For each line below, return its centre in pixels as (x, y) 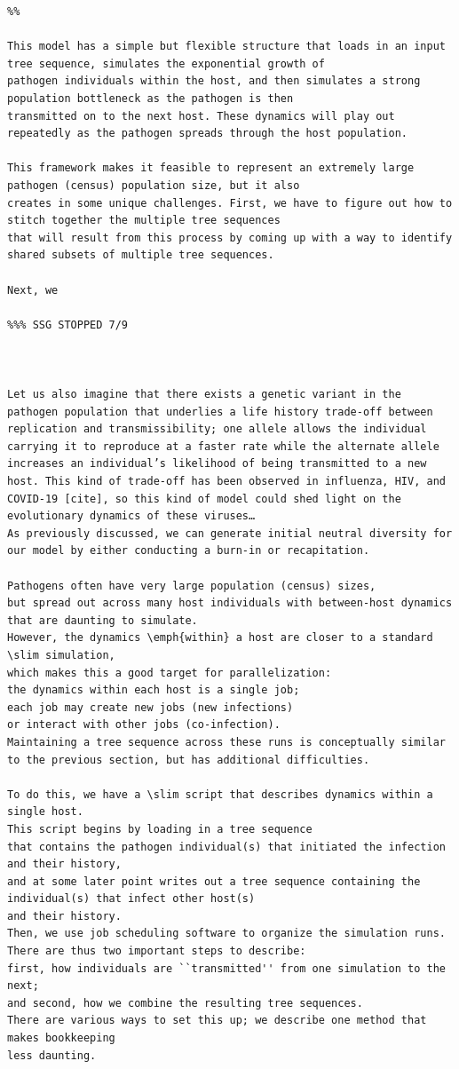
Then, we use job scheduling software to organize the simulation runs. (226, 934)
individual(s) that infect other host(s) (131, 899)
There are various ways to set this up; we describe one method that (217, 1021)
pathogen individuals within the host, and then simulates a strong (214, 81)
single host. (45, 812)
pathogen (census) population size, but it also (154, 185)
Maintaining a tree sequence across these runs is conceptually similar (226, 742)
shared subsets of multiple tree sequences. (141, 255)
